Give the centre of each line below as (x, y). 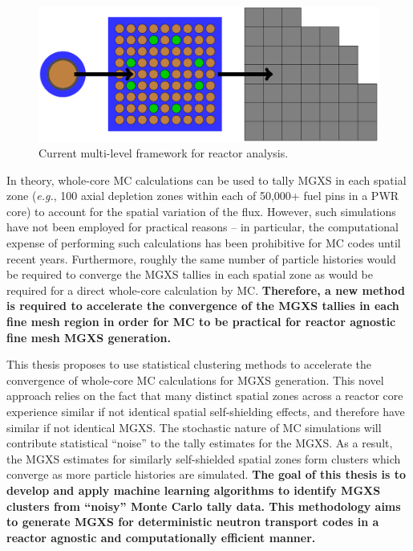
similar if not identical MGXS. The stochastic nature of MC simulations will (194, 427)
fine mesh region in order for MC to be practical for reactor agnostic (201, 322)
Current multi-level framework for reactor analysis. (164, 153)
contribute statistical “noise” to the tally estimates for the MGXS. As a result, (200, 443)
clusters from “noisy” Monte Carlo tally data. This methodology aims (204, 506)
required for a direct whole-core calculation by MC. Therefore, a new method (206, 290)
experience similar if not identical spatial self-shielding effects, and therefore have (206, 412)
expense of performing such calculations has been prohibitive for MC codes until (204, 243)
